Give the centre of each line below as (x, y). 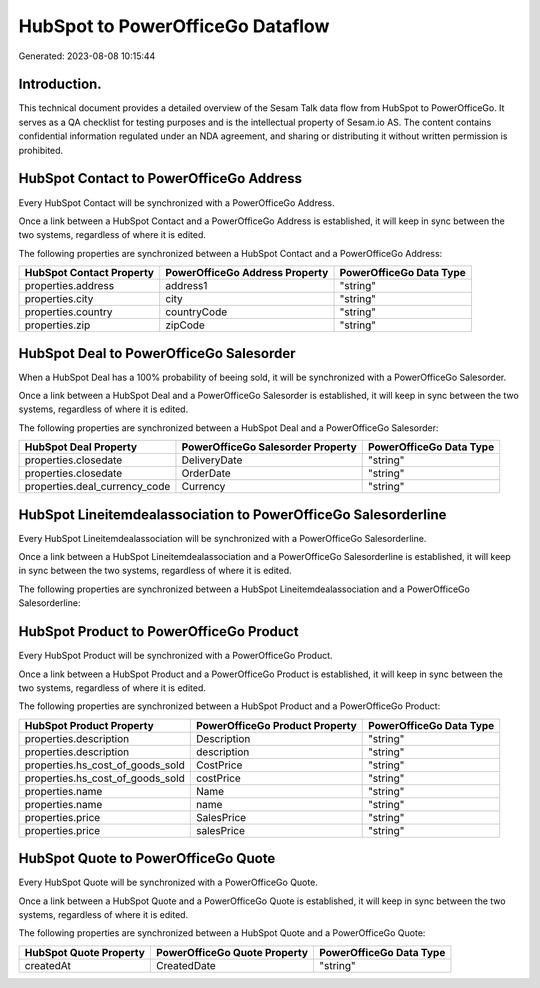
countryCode (196, 312)
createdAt (48, 965)
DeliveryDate (212, 460)
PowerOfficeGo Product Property (276, 725)
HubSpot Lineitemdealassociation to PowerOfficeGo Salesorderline (232, 514)
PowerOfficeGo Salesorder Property (269, 447)
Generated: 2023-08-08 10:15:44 (87, 56)
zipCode (185, 325)
